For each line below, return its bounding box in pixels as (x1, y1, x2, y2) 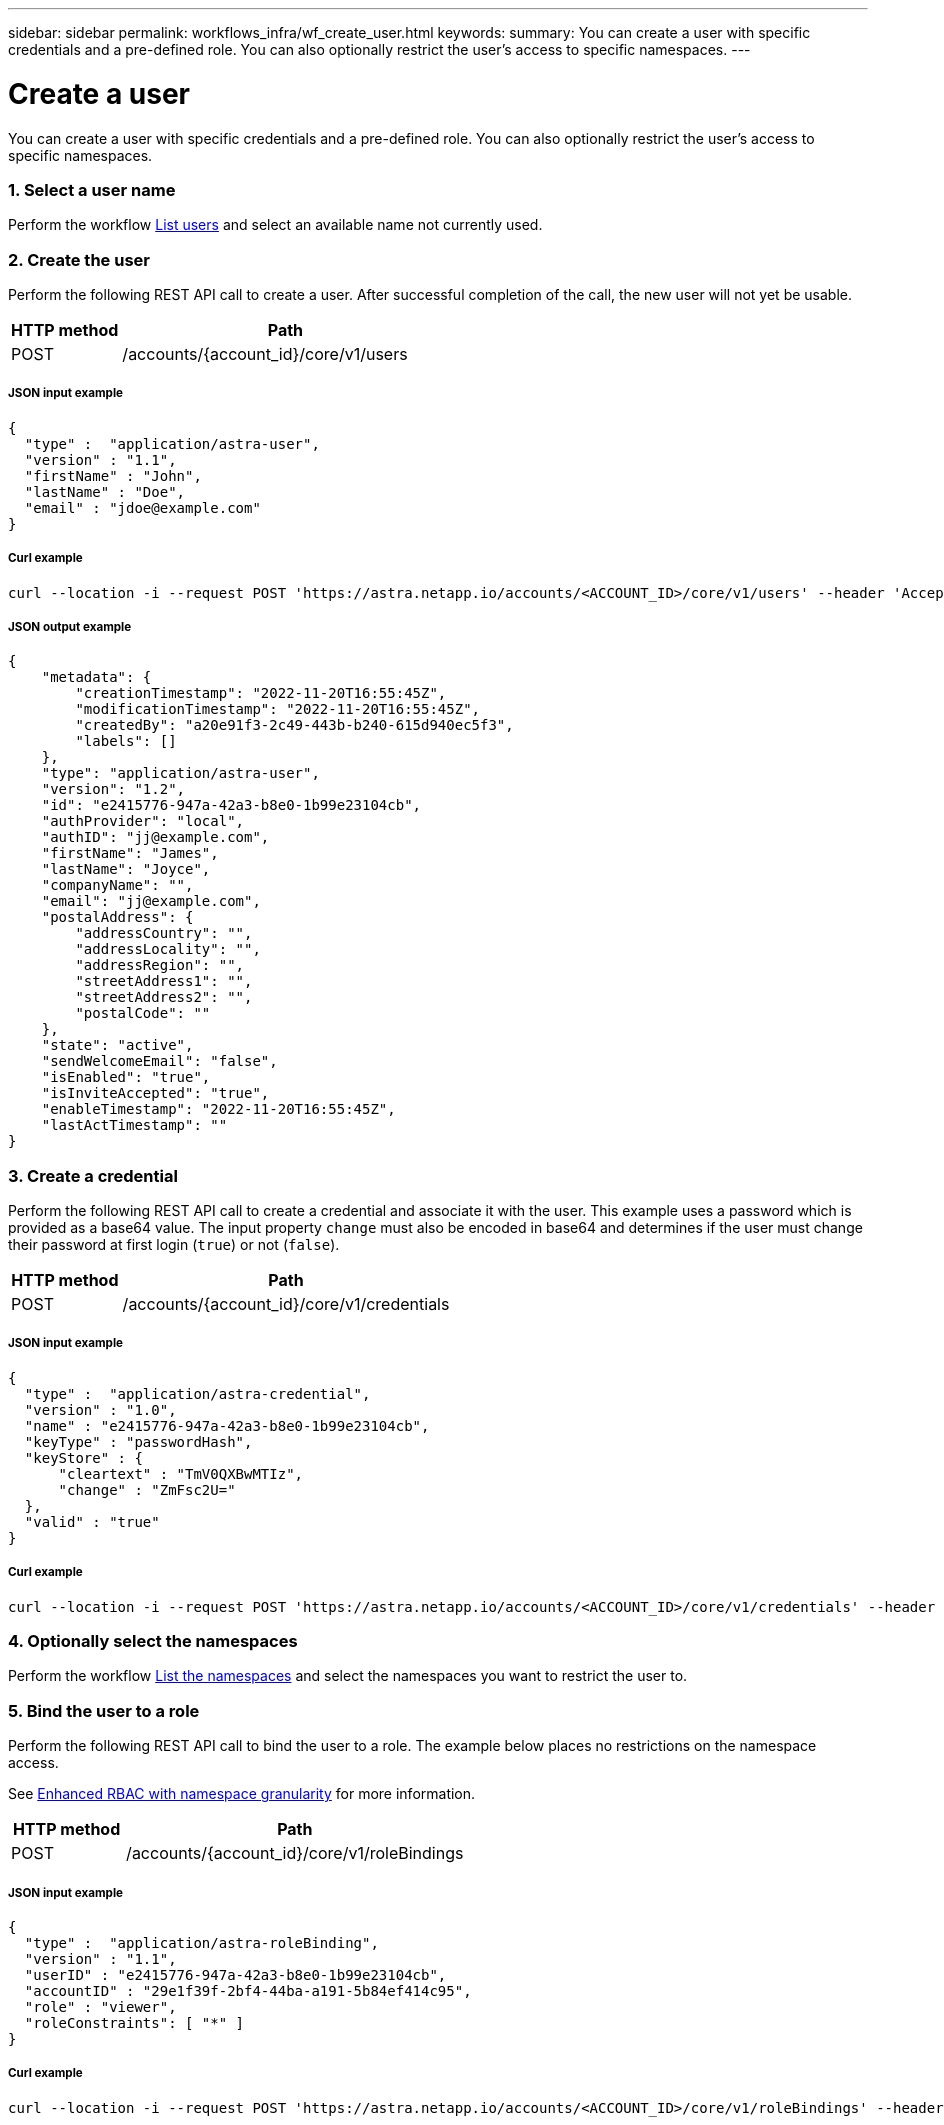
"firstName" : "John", (24, 467, 202, 484)
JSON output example (8, 619, 132, 634)
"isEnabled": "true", (41, 1069, 211, 1086)
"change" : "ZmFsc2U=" (58, 1481, 236, 1498)
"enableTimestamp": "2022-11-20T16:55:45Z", (41, 1101, 396, 1118)
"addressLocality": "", (75, 941, 261, 958)
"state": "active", (41, 1037, 194, 1054)
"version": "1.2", (41, 781, 186, 798)
